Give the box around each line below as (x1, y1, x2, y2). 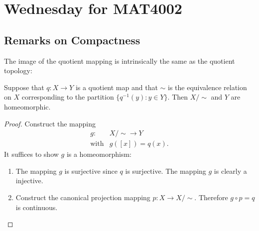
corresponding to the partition (21, 92, 114, 102)
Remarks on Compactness (4, 32, 140, 47)
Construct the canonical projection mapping (15, 192, 150, 202)
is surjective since (64, 165, 118, 176)
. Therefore (194, 192, 228, 202)
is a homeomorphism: (66, 149, 131, 159)
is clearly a (214, 165, 247, 176)
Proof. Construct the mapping (4, 118, 96, 128)
